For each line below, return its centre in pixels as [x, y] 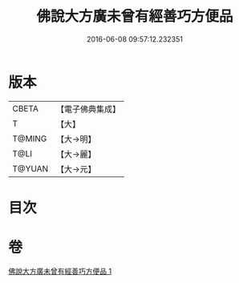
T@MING [30, 139]
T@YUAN [30, 168]
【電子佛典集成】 [88, 109]
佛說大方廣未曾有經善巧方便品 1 [60, 271]
